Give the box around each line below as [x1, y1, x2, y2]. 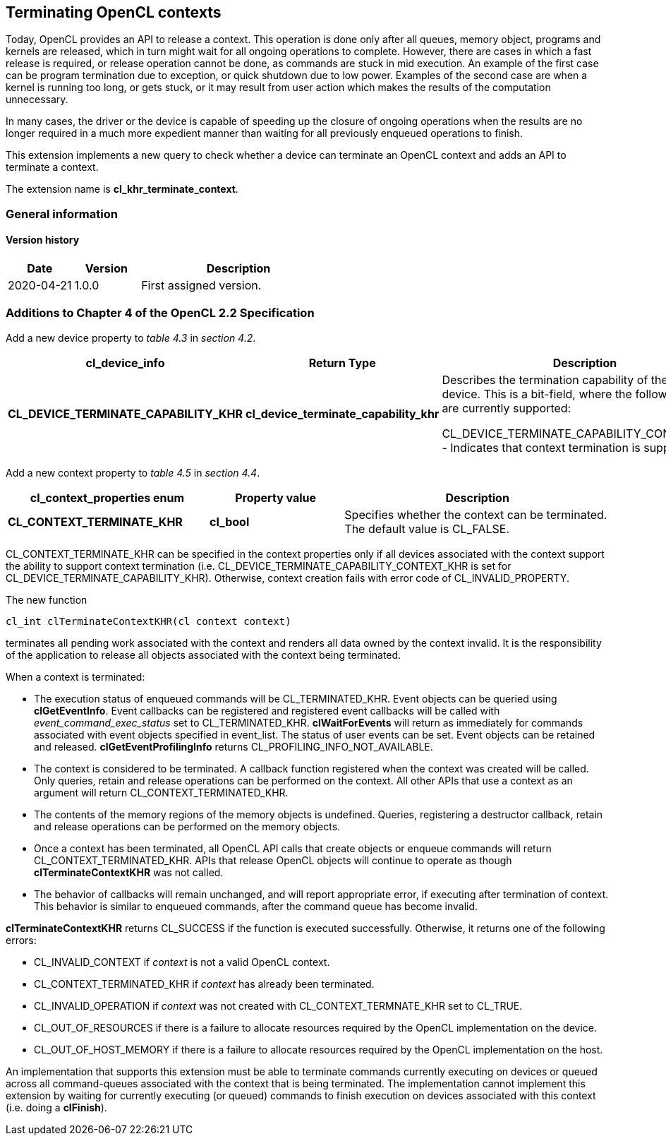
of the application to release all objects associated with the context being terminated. [6, 648, 401, 661]
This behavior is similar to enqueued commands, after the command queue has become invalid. [34, 900, 478, 912]
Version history [6, 234, 80, 246]
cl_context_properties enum [30, 490, 185, 505]
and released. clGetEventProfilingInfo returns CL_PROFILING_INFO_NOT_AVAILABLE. [34, 740, 433, 753]
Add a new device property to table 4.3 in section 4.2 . [6, 331, 256, 344]
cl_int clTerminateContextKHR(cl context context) [6, 615, 291, 627]
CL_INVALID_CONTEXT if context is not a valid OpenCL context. [34, 955, 330, 968]
